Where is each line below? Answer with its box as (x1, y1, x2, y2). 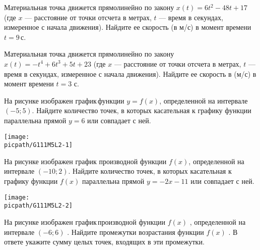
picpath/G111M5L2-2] (4, 202, 73, 210)
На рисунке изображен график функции (4, 95, 124, 106)
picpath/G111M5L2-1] (4, 141, 73, 149)
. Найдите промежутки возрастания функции (67, 226, 204, 237)
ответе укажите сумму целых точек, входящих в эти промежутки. (4, 236, 205, 247)
